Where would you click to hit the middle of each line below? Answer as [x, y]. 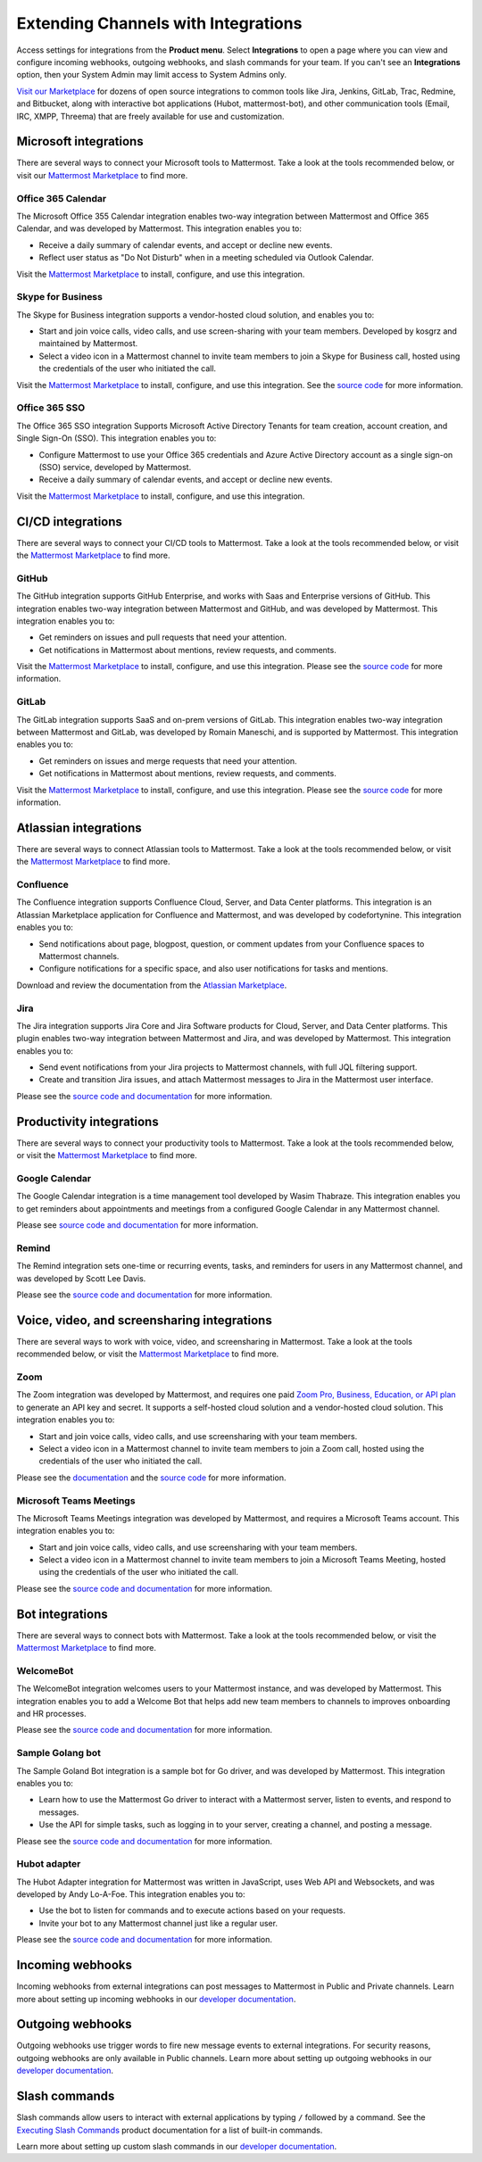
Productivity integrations [88, 1121]
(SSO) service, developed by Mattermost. [115, 467]
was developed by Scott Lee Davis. [81, 1278]
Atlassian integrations [79, 828]
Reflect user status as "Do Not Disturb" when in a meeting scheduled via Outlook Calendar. [206, 258]
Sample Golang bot [59, 1753]
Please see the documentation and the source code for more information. [151, 1478]
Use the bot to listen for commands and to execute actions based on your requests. [192, 1910]
